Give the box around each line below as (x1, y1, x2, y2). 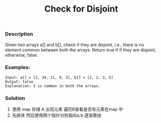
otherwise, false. (5, 52, 38, 58)
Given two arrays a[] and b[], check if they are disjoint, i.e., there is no (5, 42, 144, 47)
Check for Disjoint (44, 3, 118, 15)
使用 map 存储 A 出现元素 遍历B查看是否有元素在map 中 (12, 107, 123, 112)
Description (5, 31, 33, 37)
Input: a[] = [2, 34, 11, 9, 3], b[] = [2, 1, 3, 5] (5, 75, 114, 80)
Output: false (5, 79, 34, 84)
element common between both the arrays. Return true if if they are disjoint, (5, 47, 156, 53)
